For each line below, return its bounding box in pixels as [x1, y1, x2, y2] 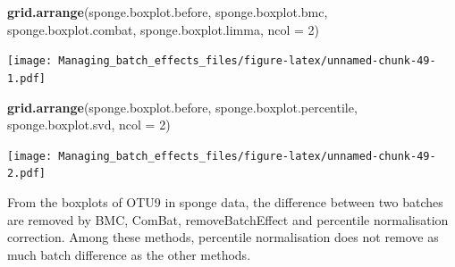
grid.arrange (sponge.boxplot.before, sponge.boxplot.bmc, [7, 3, 328, 21]
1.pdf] [7, 71, 46, 85]
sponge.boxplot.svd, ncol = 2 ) [7, 115, 171, 134]
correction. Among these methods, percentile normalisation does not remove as [7, 228, 439, 246]
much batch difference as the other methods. [7, 245, 251, 263]
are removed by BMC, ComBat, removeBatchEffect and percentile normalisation [7, 210, 449, 229]
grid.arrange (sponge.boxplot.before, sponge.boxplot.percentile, [7, 97, 358, 116]
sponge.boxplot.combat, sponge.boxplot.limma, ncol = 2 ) [7, 20, 320, 38]
